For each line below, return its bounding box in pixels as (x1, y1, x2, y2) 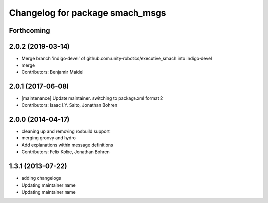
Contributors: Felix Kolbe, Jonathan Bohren (21, 149, 110, 155)
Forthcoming (9, 26, 50, 35)
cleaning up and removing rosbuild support (21, 128, 110, 134)
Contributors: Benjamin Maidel (21, 69, 84, 75)
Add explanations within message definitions (21, 142, 114, 148)
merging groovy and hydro (21, 135, 76, 141)
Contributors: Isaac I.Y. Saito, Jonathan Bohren (21, 102, 118, 108)
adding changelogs (21, 175, 62, 181)
